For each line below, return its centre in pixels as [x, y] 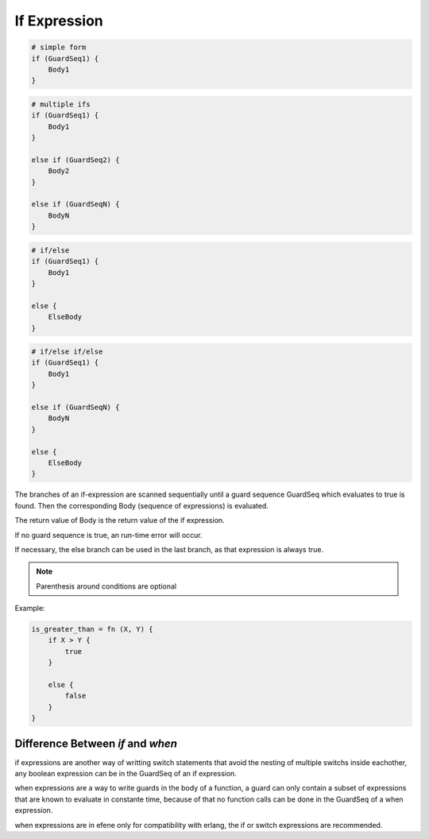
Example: [30, 609]
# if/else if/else [67, 352]
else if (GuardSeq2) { [75, 160]
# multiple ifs [61, 104]
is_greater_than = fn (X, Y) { [93, 629]
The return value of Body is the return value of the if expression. [120, 520]
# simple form [59, 47]
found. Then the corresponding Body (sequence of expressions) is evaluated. [142, 505]
